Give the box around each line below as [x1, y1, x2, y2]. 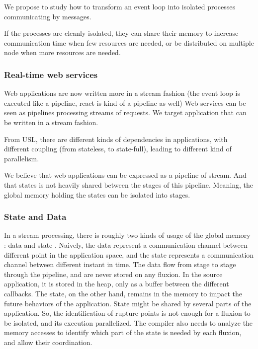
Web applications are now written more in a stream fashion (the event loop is [4, 88, 240, 98]
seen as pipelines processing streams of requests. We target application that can [4, 107, 247, 118]
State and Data [4, 210, 67, 223]
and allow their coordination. [4, 337, 92, 347]
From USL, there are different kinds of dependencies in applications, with [4, 134, 228, 144]
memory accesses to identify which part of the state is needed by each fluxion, [4, 327, 242, 338]
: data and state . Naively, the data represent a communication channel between [4, 239, 248, 250]
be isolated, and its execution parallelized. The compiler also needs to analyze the [4, 317, 253, 328]
